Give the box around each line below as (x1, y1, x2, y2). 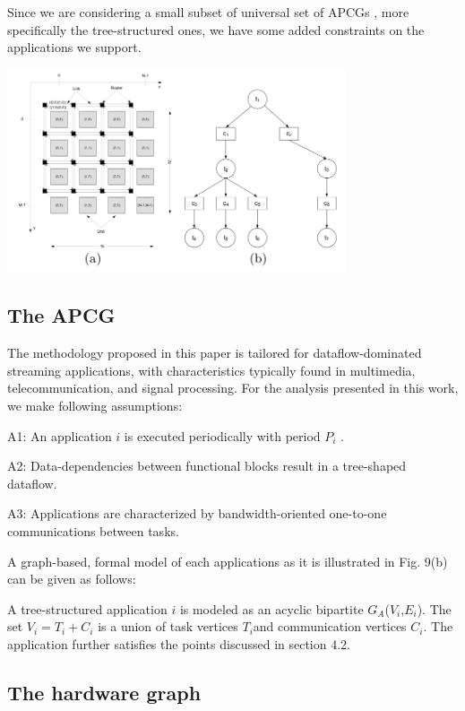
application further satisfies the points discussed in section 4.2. (7, 634, 350, 653)
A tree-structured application (7, 599, 168, 618)
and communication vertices (253, 617, 407, 636)
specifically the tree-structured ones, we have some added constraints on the (7, 20, 425, 39)
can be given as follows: (7, 569, 136, 588)
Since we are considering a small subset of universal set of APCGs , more (7, 3, 409, 21)
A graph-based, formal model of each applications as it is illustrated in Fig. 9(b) (7, 551, 448, 570)
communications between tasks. (7, 521, 179, 540)
